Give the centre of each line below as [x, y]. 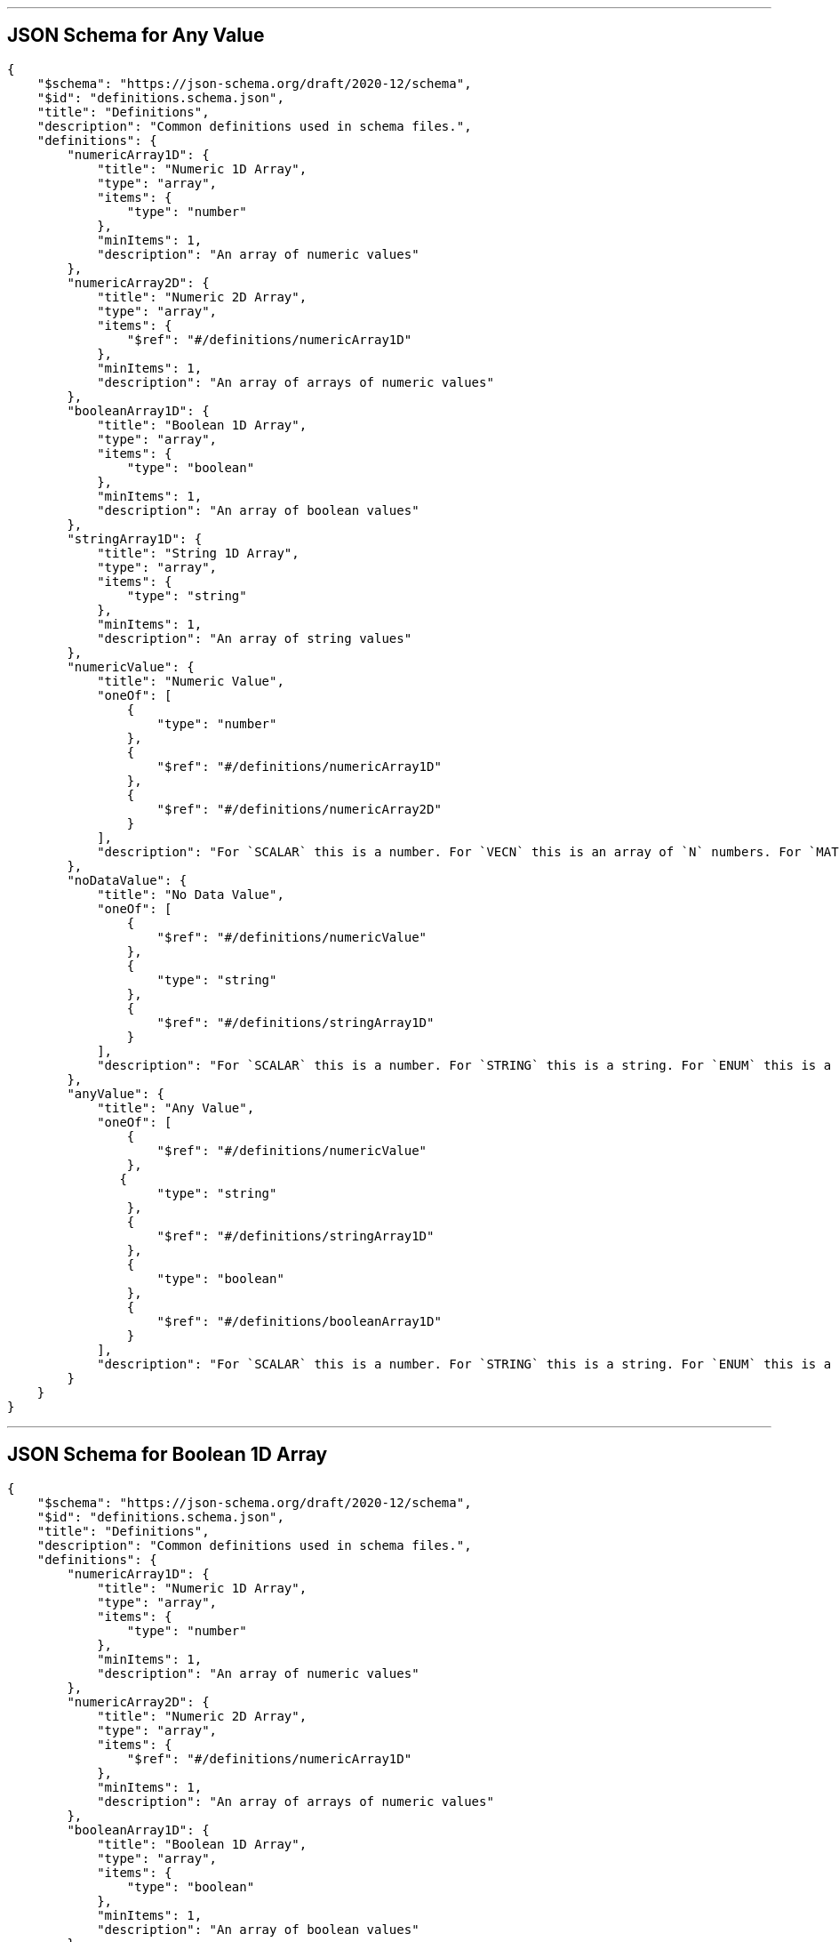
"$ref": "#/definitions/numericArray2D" [299, 809]
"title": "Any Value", [176, 1107]
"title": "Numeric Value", [191, 681]
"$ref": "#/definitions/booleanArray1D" [299, 1321]
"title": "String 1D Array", [198, 553]
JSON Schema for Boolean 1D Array [168, 1455]
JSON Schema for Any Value [136, 36]
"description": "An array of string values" [255, 638]
